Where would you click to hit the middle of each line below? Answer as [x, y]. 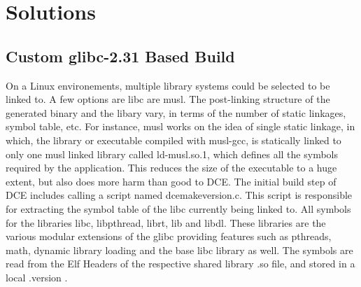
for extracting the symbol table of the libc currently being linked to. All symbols [178, 208]
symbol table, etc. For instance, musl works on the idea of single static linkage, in [180, 126]
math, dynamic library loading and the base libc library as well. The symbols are [179, 250]
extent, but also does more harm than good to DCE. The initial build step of [171, 181]
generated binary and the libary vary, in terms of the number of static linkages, [176, 112]
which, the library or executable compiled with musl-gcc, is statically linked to [174, 140]
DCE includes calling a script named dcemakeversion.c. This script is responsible [179, 195]
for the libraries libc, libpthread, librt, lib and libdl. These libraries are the [166, 222]
